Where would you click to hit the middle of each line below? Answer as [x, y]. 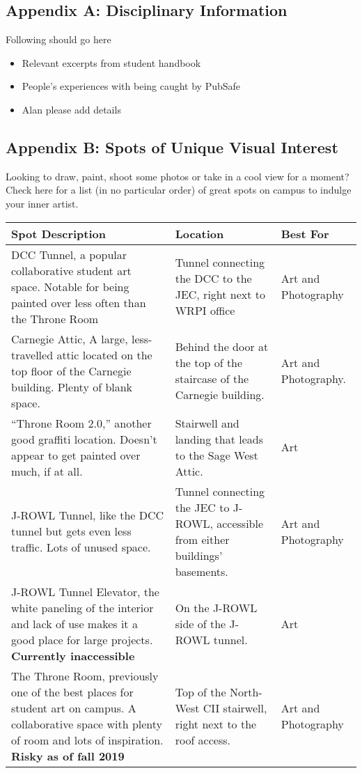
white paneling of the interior [82, 607]
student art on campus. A [74, 708]
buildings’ [199, 555]
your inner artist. [42, 203]
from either [202, 539]
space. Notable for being [70, 286]
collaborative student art [71, 270]
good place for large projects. [82, 639]
